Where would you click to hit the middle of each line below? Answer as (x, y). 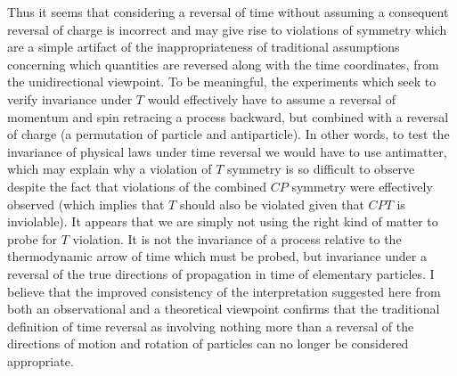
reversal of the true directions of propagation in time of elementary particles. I (221, 273)
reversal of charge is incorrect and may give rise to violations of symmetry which (227, 29)
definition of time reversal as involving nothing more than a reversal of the (211, 326)
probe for (33, 238)
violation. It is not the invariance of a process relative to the (237, 238)
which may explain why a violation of (110, 169)
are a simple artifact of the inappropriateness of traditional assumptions (204, 47)
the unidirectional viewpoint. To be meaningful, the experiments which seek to (222, 82)
